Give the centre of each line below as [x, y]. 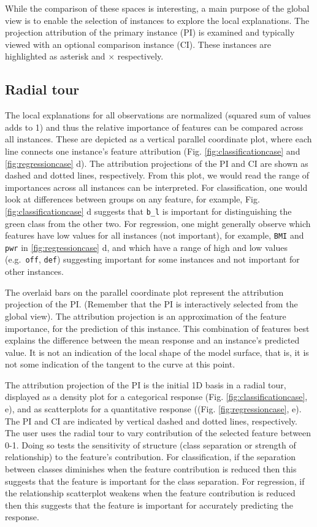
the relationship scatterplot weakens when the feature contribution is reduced [150, 493]
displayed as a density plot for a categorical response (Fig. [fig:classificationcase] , [156, 397]
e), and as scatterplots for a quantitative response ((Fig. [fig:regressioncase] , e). [153, 409]
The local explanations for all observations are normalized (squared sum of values [158, 115]
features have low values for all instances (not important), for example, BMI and [155, 235]
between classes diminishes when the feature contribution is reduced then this [151, 469]
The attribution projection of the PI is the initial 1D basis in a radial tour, [146, 384]
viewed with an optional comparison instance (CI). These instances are [138, 44]
